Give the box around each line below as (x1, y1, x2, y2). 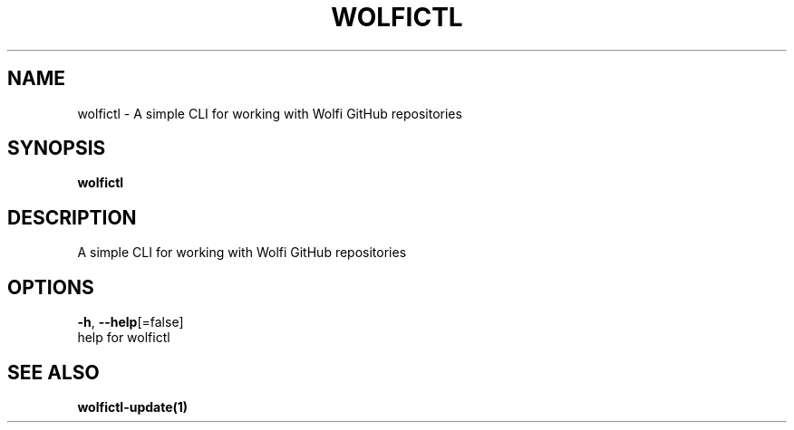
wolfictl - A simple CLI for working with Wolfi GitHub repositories (77, 105, 462, 121)
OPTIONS (7, 275, 94, 299)
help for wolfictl (77, 330, 170, 346)
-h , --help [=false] (77, 314, 184, 330)
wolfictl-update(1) (77, 398, 189, 415)
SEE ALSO (7, 360, 100, 384)
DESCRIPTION (7, 205, 137, 229)
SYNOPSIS (7, 137, 106, 160)
